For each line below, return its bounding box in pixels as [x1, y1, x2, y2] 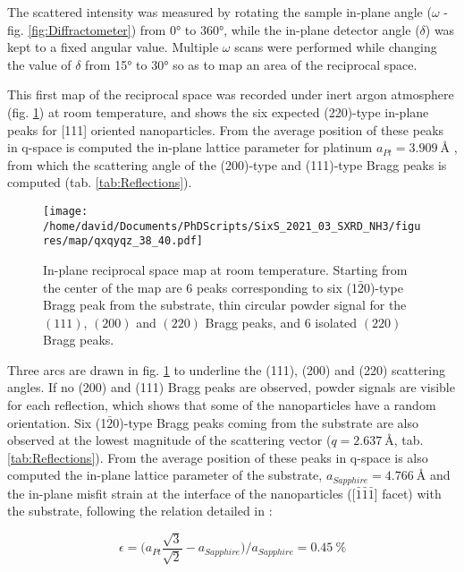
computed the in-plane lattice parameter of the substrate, [7, 465, 323, 484]
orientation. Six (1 [7, 413, 107, 431]
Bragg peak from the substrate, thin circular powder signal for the [43, 295, 407, 314]
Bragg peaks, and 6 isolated [205, 312, 358, 331]
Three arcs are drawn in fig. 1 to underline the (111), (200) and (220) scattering [7, 360, 446, 379]
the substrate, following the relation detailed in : [7, 501, 273, 520]
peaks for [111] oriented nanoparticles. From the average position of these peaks [7, 120, 444, 139]
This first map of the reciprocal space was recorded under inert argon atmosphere [7, 85, 454, 104]
